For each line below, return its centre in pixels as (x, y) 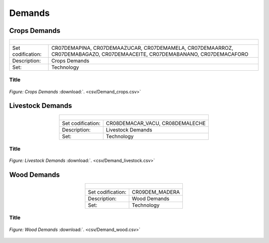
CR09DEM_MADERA (156, 192)
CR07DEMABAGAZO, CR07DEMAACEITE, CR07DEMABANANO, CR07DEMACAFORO (150, 54)
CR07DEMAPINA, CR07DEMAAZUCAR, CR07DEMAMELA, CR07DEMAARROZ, (142, 48)
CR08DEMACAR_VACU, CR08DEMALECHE (156, 123)
